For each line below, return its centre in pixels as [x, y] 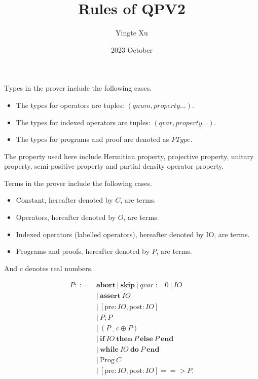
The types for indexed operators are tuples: [83, 122]
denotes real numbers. [59, 268]
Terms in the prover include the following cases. [78, 183]
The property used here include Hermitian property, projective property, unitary [129, 156]
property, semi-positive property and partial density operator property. [114, 166]
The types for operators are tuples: [70, 105]
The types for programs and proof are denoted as [93, 139]
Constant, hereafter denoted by [64, 200]
